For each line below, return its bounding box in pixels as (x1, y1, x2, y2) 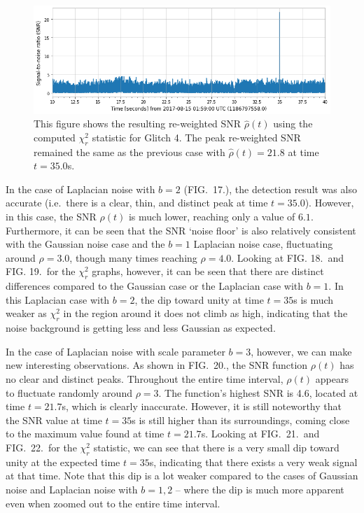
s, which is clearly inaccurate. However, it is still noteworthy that (62, 399, 342, 414)
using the (273, 116, 313, 131)
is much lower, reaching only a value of (128, 209, 295, 224)
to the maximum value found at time (6, 426, 164, 441)
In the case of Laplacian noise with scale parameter (6, 344, 225, 358)
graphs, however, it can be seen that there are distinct (92, 264, 324, 279)
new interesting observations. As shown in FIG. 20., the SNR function (6, 358, 308, 372)
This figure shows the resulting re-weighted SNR (34, 116, 241, 131)
